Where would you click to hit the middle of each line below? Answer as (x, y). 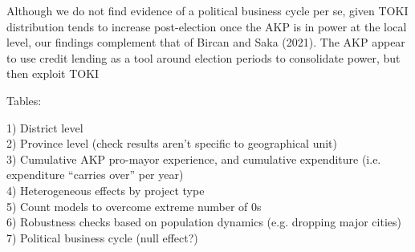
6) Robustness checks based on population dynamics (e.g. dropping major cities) (204, 222)
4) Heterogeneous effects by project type (106, 190)
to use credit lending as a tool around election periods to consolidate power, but (203, 57)
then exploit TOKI (53, 73)
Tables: (24, 100)
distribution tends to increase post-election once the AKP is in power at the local (207, 26)
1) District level (45, 127)
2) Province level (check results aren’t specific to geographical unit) (172, 143)
